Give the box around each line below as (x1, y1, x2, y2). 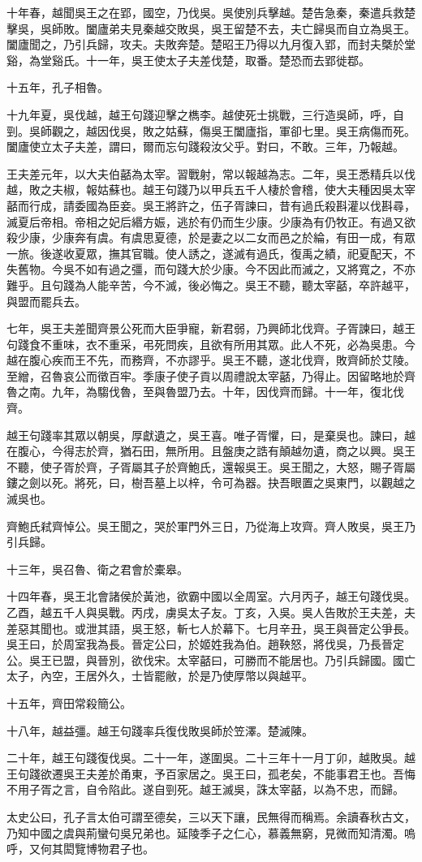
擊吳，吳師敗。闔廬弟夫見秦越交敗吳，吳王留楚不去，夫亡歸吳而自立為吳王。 (6, 19, 416, 37)
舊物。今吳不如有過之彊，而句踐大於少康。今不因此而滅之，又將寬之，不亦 (17, 261, 416, 278)
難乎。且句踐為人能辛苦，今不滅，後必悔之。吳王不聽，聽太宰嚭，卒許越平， (6, 276, 416, 293)
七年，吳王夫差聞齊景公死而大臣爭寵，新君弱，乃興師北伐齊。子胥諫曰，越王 (6, 320, 416, 337)
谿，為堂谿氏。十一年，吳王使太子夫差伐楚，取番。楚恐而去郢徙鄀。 (6, 51, 370, 68)
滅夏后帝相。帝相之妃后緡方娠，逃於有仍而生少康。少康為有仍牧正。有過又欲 (6, 213, 416, 230)
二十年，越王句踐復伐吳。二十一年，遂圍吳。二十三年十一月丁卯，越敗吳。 (6, 749, 404, 766)
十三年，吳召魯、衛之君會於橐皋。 (6, 560, 188, 577)
